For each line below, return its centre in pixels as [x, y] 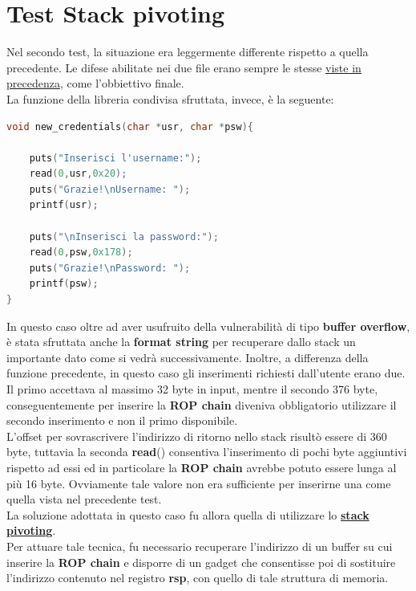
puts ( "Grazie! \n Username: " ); [110, 189]
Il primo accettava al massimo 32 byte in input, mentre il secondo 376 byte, [192, 389]
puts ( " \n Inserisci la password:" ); [124, 236]
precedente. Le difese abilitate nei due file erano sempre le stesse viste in [184, 67]
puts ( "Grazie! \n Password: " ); [110, 268]
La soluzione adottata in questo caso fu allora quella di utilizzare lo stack [188, 514]
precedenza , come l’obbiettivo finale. [95, 83]
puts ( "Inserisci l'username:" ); [115, 158]
